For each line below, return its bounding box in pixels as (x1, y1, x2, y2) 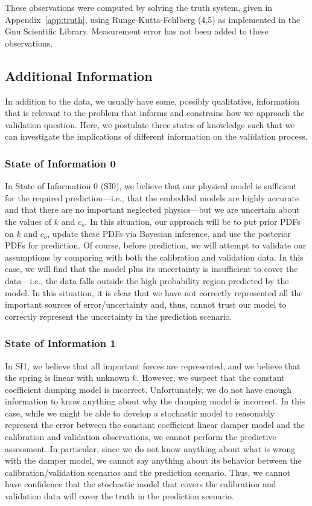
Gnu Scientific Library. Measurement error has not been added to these (5, 25, 269, 37)
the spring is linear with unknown (5, 371, 130, 384)
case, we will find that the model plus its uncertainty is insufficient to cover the (5, 262, 298, 275)
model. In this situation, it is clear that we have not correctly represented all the (5, 286, 303, 299)
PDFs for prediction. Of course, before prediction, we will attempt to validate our (5, 239, 307, 251)
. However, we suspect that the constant (136, 371, 285, 384)
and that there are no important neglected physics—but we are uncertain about (5, 203, 300, 216)
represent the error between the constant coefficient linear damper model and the (5, 418, 305, 431)
